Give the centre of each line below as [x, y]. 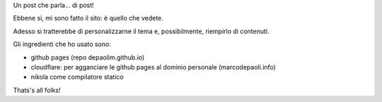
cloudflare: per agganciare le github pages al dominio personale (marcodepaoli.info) [153, 67]
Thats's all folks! [37, 90]
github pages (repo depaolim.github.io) [88, 57]
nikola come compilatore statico [77, 77]
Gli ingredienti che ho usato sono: [62, 44]
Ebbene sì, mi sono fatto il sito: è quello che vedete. [88, 18]
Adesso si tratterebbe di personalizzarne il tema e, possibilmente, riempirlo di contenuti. [141, 31]
